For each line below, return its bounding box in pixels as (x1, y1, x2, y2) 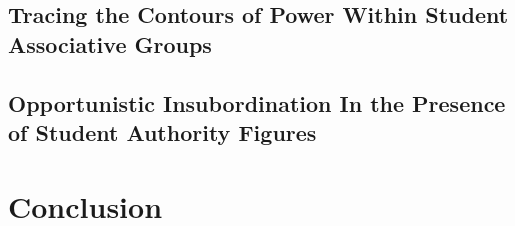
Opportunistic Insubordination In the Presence (8, 87, 506, 118)
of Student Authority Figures (8, 116, 317, 147)
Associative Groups (8, 28, 212, 59)
